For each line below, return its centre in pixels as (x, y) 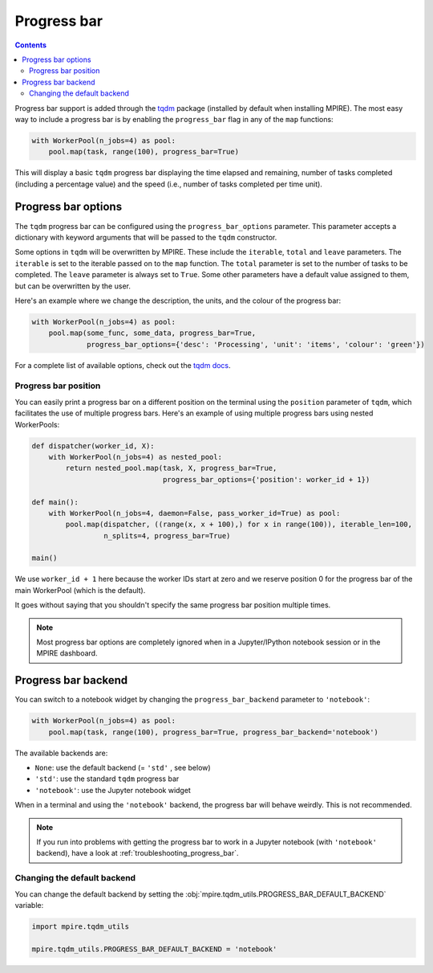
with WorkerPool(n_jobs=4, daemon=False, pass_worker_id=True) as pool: (194, 513)
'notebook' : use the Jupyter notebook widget (113, 790)
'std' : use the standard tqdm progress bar (107, 779)
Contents (31, 45)
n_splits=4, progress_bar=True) (167, 536)
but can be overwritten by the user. (73, 286)
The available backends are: (61, 753)
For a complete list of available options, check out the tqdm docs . (123, 365)
